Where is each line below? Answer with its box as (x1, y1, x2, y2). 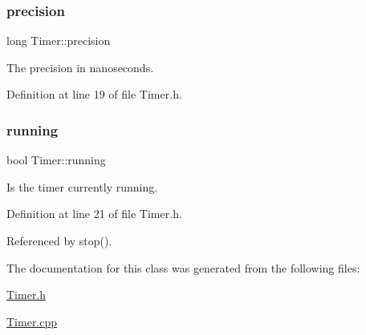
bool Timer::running (6, 151, 106, 168)
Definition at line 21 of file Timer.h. (6, 205, 182, 222)
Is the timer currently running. (6, 178, 158, 195)
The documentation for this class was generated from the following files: (6, 259, 360, 276)
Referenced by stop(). (6, 232, 112, 248)
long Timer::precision (6, 32, 111, 49)
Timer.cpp (6, 313, 58, 329)
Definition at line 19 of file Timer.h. (6, 86, 182, 103)
